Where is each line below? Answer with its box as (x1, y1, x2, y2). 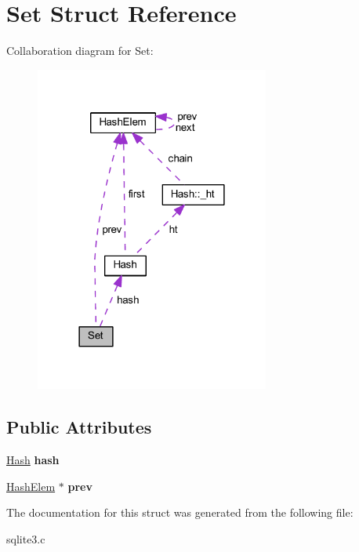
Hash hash (6, 452, 60, 468)
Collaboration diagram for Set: (6, 42, 154, 59)
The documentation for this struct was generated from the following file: (6, 504, 354, 521)
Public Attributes (6, 415, 152, 439)
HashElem (6, 478, 56, 494)
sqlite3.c (6, 530, 45, 547)
